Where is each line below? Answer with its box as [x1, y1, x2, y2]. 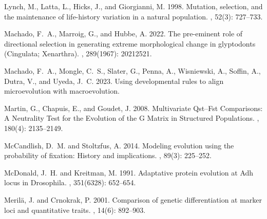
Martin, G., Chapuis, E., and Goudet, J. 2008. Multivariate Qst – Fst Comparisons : [4, 102, 263, 113]
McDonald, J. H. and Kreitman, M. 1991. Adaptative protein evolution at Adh [4, 167, 254, 178]
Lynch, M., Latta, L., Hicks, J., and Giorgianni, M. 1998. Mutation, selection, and [4, 1, 263, 11]
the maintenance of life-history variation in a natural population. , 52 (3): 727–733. [4, 11, 263, 21]
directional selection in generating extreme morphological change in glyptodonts [4, 38, 256, 49]
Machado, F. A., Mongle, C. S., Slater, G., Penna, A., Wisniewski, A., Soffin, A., [4, 65, 261, 76]
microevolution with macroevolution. [4, 85, 120, 96]
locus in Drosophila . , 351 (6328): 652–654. [4, 177, 136, 188]
